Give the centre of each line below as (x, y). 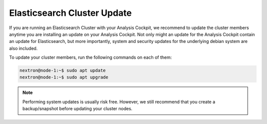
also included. (23, 48)
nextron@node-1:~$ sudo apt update (63, 71)
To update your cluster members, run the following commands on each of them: (90, 57)
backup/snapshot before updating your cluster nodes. (78, 109)
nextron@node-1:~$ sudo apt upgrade (64, 77)
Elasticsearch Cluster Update (70, 13)
